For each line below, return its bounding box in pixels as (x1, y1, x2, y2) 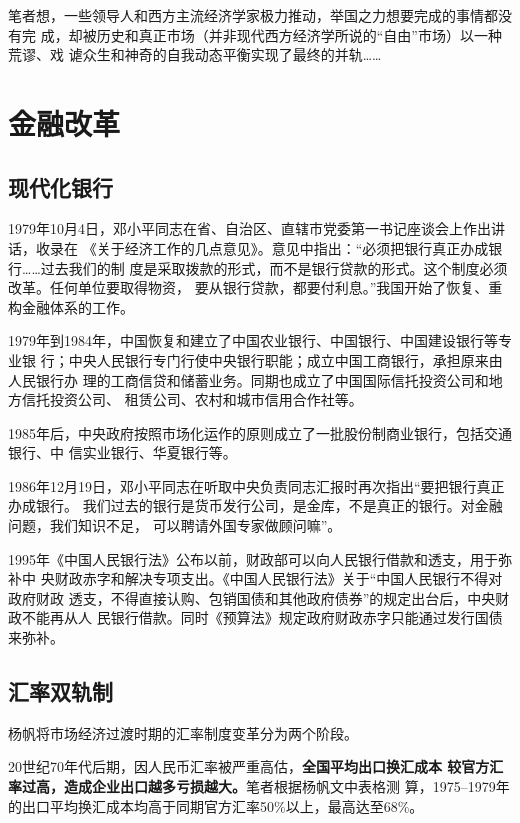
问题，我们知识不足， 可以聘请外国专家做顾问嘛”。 (8, 515, 342, 536)
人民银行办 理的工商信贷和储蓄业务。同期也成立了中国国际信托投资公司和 (8, 369, 489, 390)
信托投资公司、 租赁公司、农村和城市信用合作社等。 (21, 389, 363, 410)
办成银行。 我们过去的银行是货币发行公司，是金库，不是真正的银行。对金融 (8, 495, 503, 516)
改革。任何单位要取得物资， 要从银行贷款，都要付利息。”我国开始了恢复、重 (8, 277, 503, 298)
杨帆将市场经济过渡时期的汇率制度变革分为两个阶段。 (8, 722, 358, 743)
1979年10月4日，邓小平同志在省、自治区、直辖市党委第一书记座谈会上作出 (8, 218, 491, 239)
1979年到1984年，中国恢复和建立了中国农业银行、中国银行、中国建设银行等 (8, 330, 498, 351)
